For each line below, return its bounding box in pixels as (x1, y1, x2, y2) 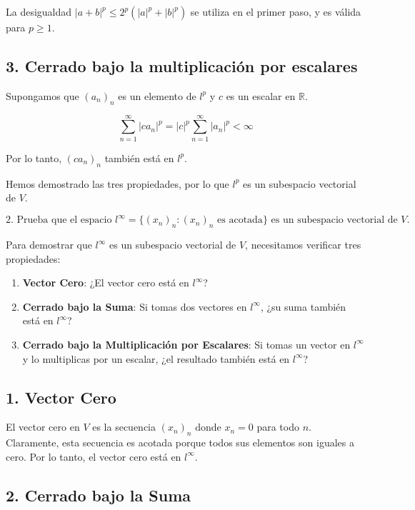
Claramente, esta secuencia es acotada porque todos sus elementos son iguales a (6, 435, 354, 450)
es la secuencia (92, 419, 156, 434)
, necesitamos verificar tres (245, 237, 361, 251)
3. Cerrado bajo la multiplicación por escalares (6, 54, 358, 76)
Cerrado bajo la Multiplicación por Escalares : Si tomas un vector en (22, 336, 351, 351)
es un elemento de (118, 88, 196, 103)
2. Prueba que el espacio (6, 215, 112, 226)
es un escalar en (226, 88, 296, 103)
